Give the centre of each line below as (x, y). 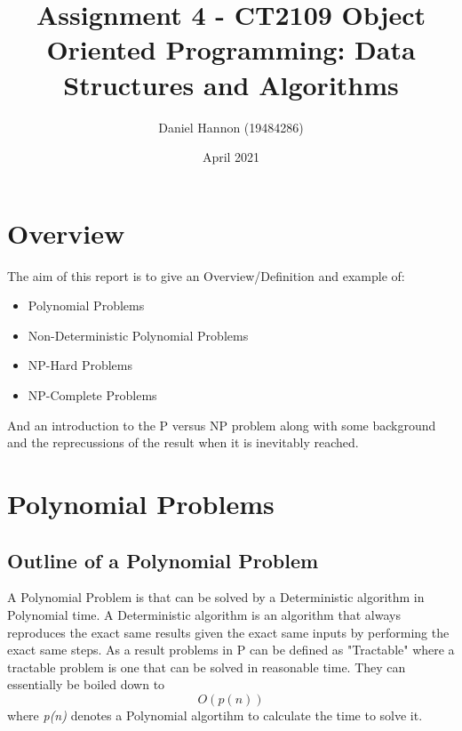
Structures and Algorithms (231, 84)
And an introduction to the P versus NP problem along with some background (222, 425)
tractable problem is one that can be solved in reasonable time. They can (207, 667)
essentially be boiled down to (86, 684)
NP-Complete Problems (92, 395)
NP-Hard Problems (80, 365)
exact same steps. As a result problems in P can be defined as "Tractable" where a (231, 650)
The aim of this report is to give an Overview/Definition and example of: (206, 275)
